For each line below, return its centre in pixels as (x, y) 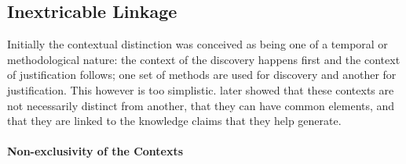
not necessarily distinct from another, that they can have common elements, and (201, 105)
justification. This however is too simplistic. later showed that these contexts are (201, 89)
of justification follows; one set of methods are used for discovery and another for (202, 75)
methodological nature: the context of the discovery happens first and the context (204, 59)
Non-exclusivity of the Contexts (95, 151)
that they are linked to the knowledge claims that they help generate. (174, 121)
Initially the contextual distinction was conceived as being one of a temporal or (198, 44)
